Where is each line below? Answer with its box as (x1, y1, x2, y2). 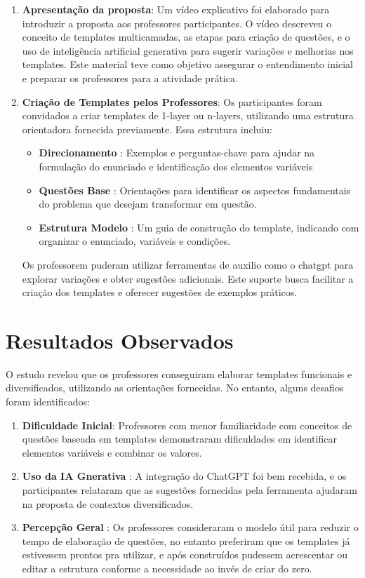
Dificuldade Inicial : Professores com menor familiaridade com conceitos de (22, 417, 352, 432)
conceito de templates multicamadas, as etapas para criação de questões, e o (22, 29, 350, 44)
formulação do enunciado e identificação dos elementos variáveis (39, 159, 313, 173)
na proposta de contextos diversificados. (22, 496, 194, 511)
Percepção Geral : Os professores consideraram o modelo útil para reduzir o (22, 520, 359, 535)
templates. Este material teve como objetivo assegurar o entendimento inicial (22, 57, 353, 72)
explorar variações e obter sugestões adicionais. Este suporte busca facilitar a (22, 271, 354, 285)
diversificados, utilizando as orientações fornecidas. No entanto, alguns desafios (6, 380, 344, 395)
